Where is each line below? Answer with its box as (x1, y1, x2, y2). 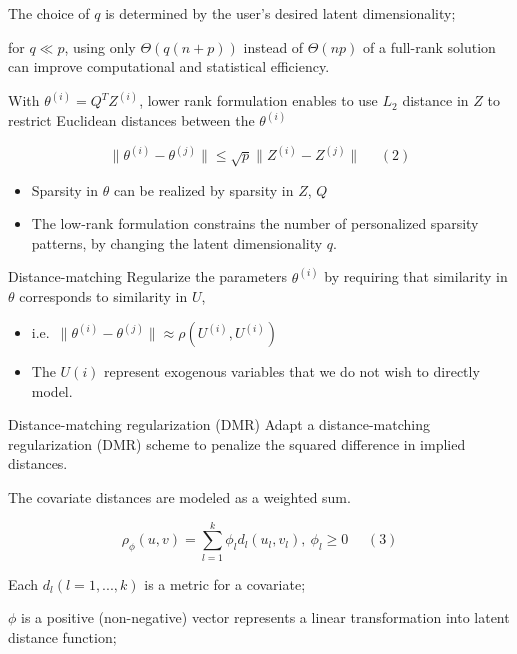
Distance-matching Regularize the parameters (8, 266, 288, 287)
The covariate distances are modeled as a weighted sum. (8, 487, 351, 508)
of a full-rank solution (363, 36, 496, 57)
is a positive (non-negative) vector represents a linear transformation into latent (21, 607, 510, 628)
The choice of (8, 3, 90, 23)
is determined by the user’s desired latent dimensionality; (105, 3, 456, 23)
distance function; (8, 626, 117, 647)
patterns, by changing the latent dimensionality (31, 232, 323, 253)
